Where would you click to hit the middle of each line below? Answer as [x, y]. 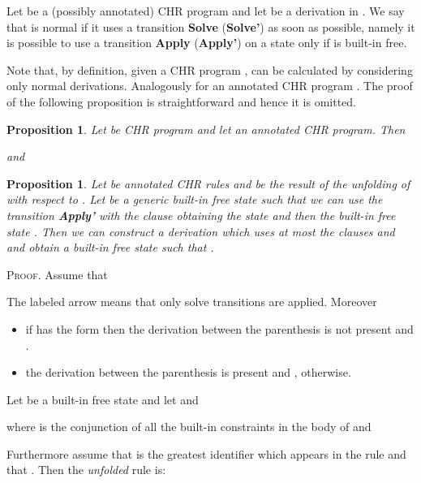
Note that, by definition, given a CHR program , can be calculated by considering [210, 69]
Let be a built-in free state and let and [103, 399]
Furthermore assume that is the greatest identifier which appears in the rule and [206, 453]
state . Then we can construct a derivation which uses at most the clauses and [201, 231]
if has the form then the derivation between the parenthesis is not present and [219, 328]
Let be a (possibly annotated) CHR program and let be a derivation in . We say [206, 11]
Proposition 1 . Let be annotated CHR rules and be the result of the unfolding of [208, 183]
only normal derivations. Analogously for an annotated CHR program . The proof [210, 86]
